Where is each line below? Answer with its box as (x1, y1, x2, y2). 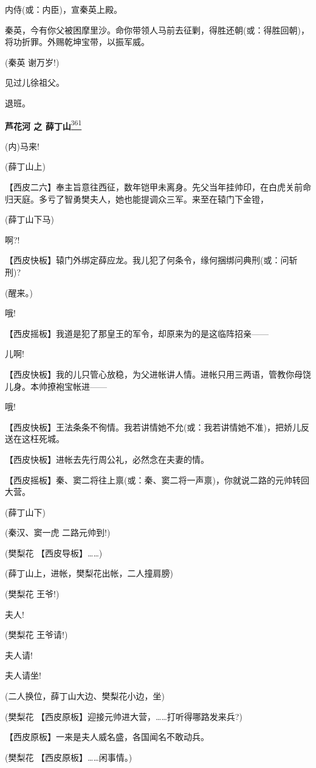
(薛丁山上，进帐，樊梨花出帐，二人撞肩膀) (5, 567, 173, 579)
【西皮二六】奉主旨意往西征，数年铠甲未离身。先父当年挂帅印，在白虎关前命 (5, 181, 311, 193)
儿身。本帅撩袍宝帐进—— (5, 379, 107, 392)
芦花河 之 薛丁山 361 (5, 117, 82, 132)
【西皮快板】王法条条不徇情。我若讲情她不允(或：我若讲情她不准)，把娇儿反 (5, 420, 309, 433)
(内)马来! (5, 139, 39, 152)
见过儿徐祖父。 (5, 76, 64, 89)
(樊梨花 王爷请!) (5, 628, 68, 641)
